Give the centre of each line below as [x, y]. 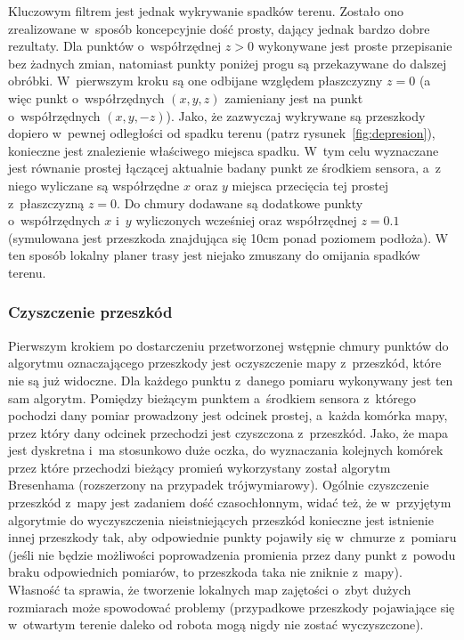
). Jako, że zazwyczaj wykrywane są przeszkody [296, 115]
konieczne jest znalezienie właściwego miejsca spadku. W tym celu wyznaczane [224, 150]
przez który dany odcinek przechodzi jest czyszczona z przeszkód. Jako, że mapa [228, 432]
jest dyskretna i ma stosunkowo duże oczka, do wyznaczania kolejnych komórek [226, 450]
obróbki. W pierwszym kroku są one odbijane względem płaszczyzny [195, 81]
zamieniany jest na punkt [294, 97]
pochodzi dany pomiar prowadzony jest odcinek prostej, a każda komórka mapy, [228, 415]
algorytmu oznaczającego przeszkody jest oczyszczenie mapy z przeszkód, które [225, 363]
